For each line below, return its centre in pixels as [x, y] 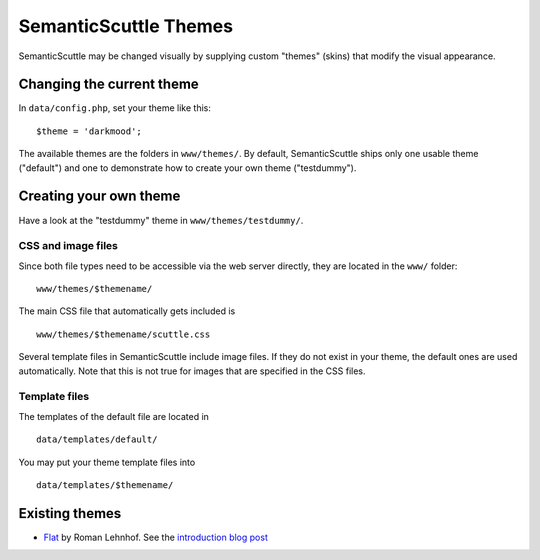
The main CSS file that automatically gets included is [127, 311]
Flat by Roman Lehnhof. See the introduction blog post [156, 537]
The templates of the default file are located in [114, 416]
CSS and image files [68, 246]
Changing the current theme [108, 84]
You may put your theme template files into [107, 462]
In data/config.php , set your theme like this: [115, 108]
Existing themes [70, 513]
